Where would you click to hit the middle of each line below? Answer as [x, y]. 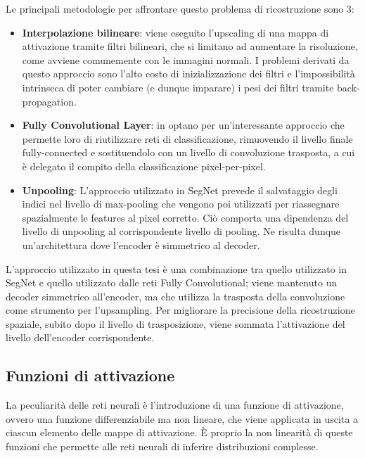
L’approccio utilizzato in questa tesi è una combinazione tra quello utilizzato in [176, 268]
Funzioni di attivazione [90, 375]
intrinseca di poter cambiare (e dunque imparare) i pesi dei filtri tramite [178, 87]
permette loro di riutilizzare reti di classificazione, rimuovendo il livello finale [187, 138]
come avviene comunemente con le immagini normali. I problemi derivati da [186, 59]
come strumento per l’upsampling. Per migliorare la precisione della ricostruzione [180, 310]
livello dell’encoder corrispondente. [80, 337]
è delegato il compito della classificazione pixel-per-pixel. [144, 166]
